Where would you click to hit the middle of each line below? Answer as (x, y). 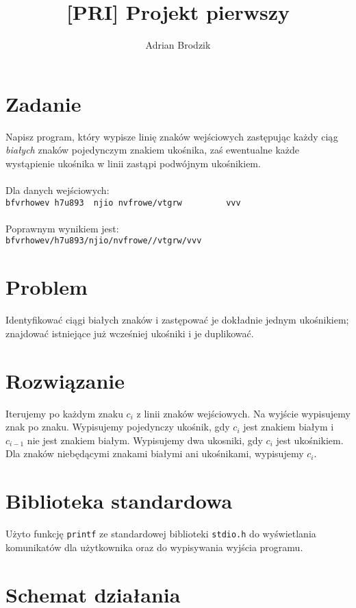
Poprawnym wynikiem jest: (62, 228)
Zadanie (43, 103)
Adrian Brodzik (178, 45)
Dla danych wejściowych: (58, 190)
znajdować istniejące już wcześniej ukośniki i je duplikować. (130, 333)
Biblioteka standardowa (119, 501)
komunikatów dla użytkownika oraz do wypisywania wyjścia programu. (154, 547)
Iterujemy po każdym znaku (64, 413)
